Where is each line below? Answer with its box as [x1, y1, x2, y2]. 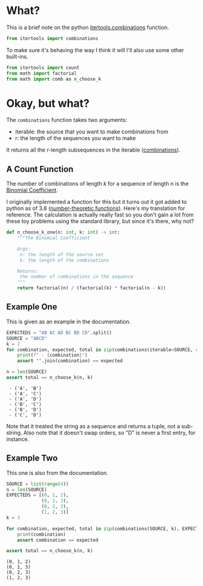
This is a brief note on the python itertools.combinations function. [6, 24, 169, 31]
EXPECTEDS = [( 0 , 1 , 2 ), [6, 492, 69, 498]
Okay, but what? [6, 96, 89, 110]
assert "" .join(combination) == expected [17, 358, 123, 364]
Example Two [6, 453, 58, 463]
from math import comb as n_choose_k [6, 76, 101, 82]
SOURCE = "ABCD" [6, 335, 47, 342]
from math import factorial [6, 70, 77, 76]
